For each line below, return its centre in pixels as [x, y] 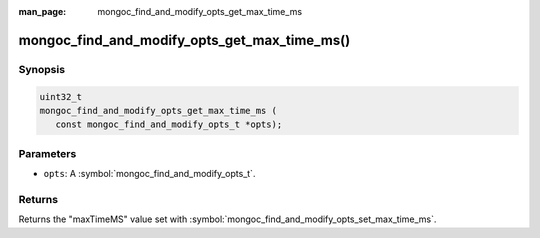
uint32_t [61, 96]
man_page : [42, 11]
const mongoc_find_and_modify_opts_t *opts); [169, 124]
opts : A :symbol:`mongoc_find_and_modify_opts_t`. [149, 174]
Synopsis [41, 69]
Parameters [47, 153]
